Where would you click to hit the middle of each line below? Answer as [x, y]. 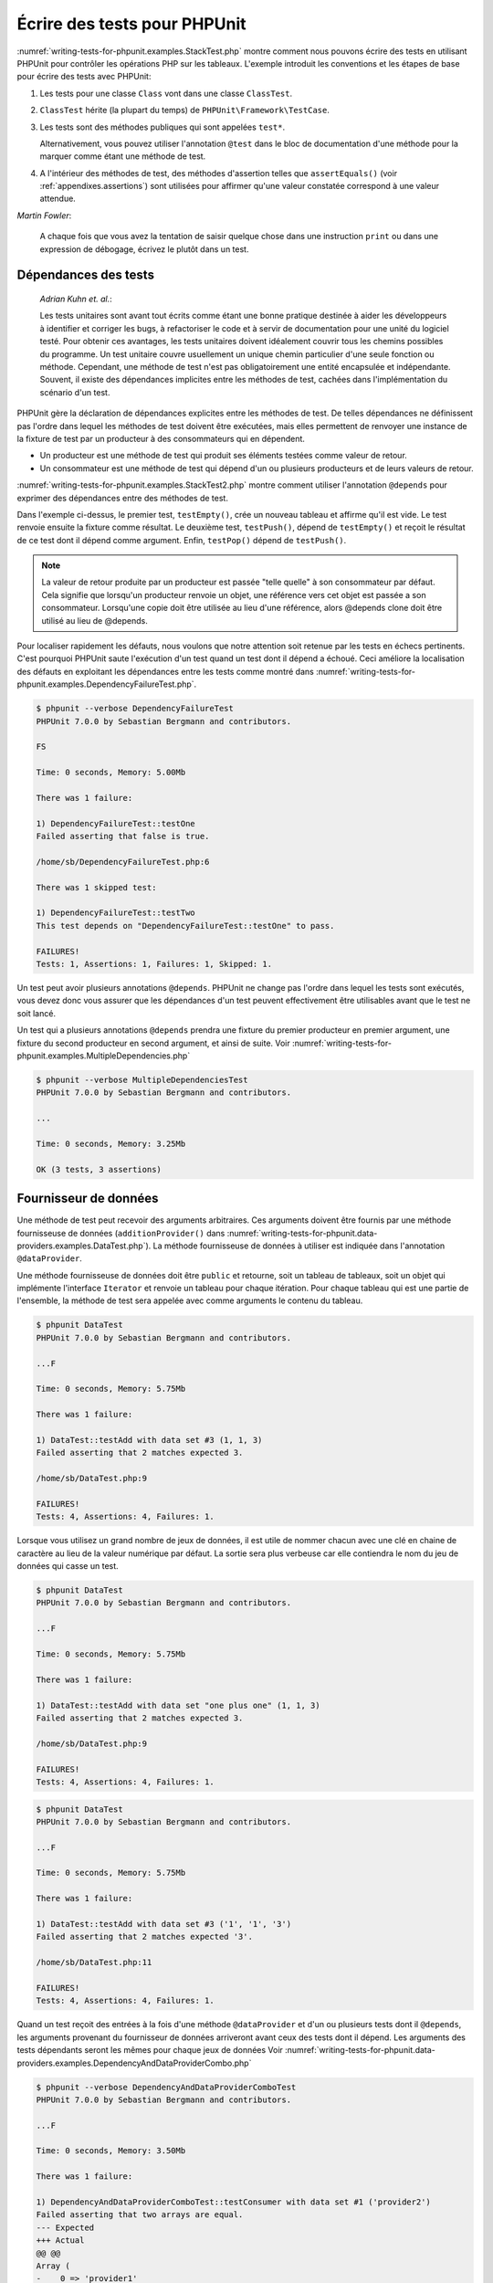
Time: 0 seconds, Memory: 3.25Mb [111, 1143]
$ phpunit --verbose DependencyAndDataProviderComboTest [166, 2087]
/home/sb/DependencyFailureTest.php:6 [123, 862]
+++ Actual [60, 2241]
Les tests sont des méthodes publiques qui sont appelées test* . [163, 127]
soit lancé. [37, 1013]
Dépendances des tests [86, 275]
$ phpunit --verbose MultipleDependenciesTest [142, 1079]
